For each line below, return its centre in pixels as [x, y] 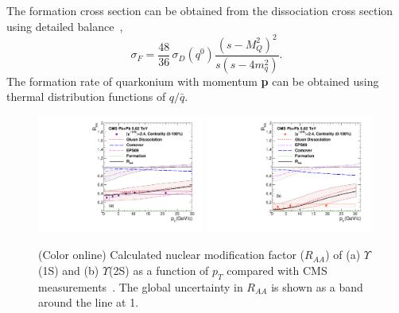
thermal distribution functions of [86, 97]
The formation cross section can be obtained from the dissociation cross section [200, 10]
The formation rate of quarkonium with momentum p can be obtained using [193, 81]
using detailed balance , [65, 26]
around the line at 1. [89, 302]
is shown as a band [317, 286]
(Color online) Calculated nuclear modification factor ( [171, 255]
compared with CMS [277, 270]
